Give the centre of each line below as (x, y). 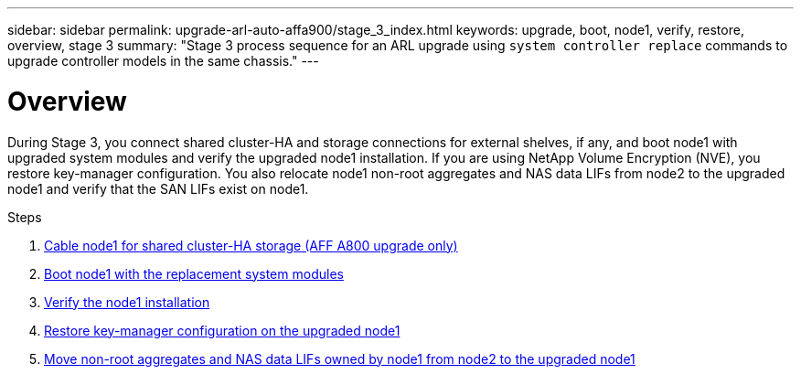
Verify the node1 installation (127, 302)
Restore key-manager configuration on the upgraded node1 (222, 330)
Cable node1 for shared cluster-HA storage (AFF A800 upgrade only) (251, 245)
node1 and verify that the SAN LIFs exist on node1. (158, 188)
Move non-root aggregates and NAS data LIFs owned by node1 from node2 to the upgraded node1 (340, 358)
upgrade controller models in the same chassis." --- (163, 61)
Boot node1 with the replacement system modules (194, 273)
